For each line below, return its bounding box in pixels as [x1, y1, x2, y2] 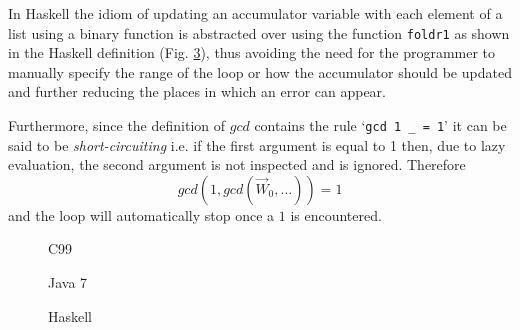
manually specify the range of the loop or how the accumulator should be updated [8, 61, 512, 82]
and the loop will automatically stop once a [8, 204, 275, 225]
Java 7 [48, 272, 88, 293]
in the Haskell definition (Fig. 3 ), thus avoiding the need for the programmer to [8, 42, 496, 63]
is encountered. [290, 204, 382, 225]
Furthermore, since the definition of [8, 115, 226, 136]
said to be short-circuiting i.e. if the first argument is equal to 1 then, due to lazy [8, 134, 506, 155]
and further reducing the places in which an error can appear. [8, 81, 386, 102]
